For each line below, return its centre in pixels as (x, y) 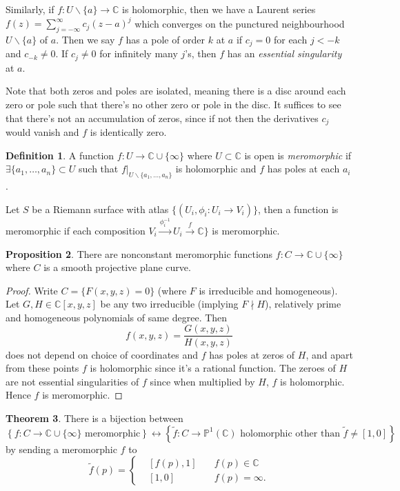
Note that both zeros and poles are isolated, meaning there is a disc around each (176, 91)
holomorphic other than (290, 433)
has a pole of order (166, 39)
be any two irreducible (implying (169, 304)
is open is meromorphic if (298, 155)
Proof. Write (32, 290)
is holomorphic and (216, 169)
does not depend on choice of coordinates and (102, 354)
